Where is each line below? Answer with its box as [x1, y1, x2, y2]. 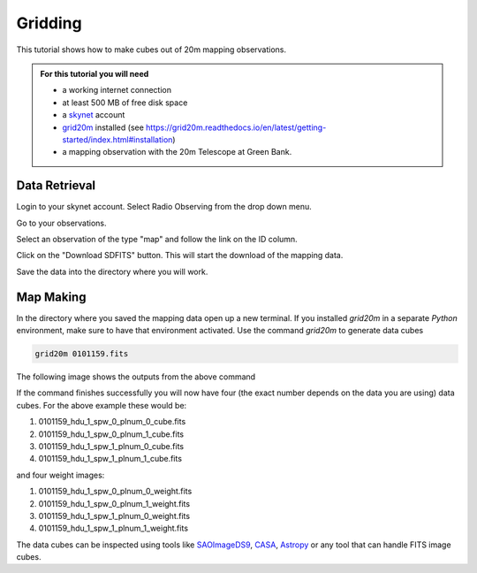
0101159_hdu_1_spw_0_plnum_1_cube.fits [38, 429, 185, 439]
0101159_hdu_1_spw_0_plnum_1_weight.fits [38, 498, 190, 508]
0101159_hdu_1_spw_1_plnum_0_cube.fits [38, 440, 185, 451]
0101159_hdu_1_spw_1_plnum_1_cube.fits [38, 454, 183, 464]
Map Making [16, 289, 87, 304]
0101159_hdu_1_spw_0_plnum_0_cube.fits [38, 416, 186, 427]
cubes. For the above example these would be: [16, 400, 187, 410]
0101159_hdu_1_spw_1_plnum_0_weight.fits [38, 510, 190, 521]
